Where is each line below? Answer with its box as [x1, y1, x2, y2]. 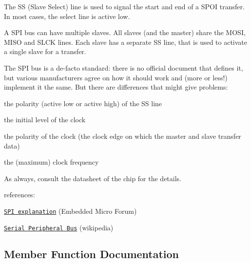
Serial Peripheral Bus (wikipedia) [4, 222, 114, 232]
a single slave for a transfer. [4, 46, 86, 56]
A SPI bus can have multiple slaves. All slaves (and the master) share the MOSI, [4, 27, 246, 37]
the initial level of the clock [4, 114, 86, 125]
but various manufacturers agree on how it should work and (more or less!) [4, 72, 228, 82]
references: [4, 189, 35, 200]
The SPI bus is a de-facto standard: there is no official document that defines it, [4, 62, 243, 73]
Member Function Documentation [4, 246, 179, 261]
